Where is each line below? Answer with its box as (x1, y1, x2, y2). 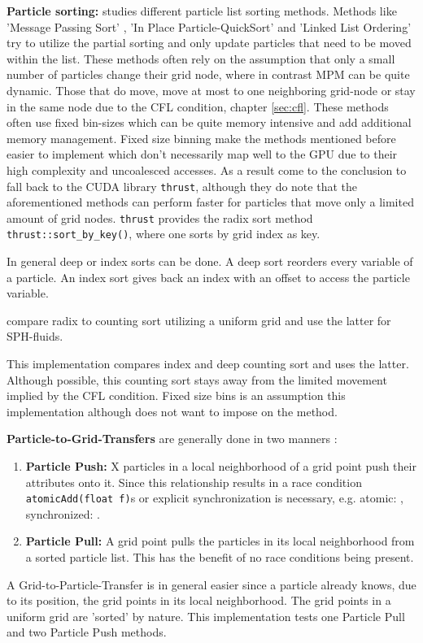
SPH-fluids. (7, 328, 63, 345)
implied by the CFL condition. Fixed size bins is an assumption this (7, 387, 346, 404)
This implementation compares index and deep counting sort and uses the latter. (7, 355, 409, 372)
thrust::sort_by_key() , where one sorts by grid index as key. (7, 225, 321, 242)
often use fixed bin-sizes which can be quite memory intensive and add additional (7, 114, 412, 131)
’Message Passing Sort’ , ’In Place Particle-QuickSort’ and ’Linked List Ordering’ (7, 18, 412, 35)
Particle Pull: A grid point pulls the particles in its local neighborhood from (25, 532, 415, 550)
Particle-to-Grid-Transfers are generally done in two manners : (7, 430, 338, 447)
